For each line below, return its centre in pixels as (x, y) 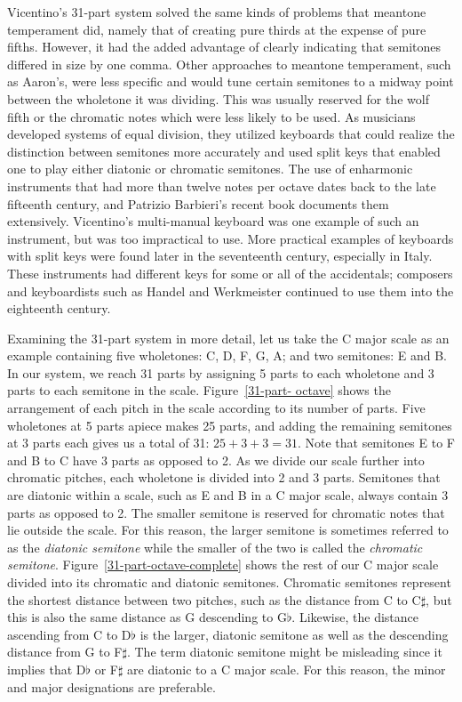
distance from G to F (65, 652)
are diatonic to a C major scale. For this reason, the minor (287, 669)
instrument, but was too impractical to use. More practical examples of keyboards (231, 238)
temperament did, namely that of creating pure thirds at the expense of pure (217, 29)
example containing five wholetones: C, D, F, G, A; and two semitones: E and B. (227, 355)
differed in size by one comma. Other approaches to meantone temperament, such (229, 64)
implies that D (47, 669)
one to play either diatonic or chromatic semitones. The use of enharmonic (210, 169)
